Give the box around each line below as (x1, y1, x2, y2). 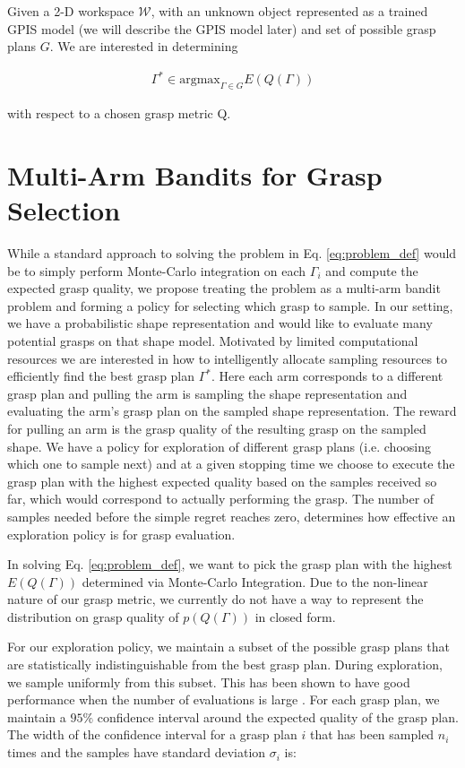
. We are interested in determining (49, 37, 238, 56)
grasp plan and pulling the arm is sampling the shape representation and (7, 384, 408, 402)
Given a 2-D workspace (7, 2, 134, 20)
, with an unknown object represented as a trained (151, 2, 428, 20)
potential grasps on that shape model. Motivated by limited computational (7, 331, 418, 349)
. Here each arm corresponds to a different (211, 367, 443, 385)
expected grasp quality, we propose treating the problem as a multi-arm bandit (7, 279, 441, 298)
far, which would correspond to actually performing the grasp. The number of (7, 489, 435, 508)
